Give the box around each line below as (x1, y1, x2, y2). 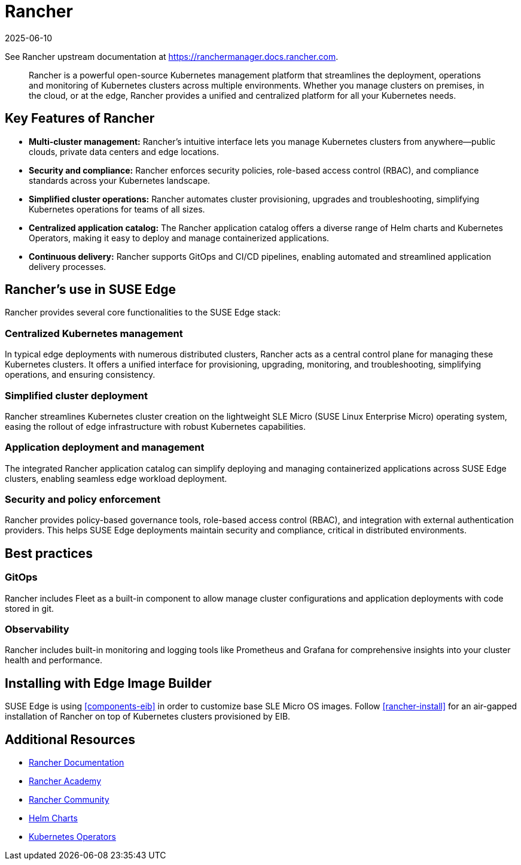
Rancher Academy (29, 776, 102, 787)
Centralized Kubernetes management (5, 327, 183, 339)
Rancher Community (29, 794, 109, 805)
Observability (5, 623, 69, 636)
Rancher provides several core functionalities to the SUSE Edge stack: (5, 307, 281, 318)
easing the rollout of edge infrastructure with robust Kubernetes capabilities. (5, 421, 306, 432)
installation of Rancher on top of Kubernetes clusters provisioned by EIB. (5, 711, 291, 722)
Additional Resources (5, 732, 135, 747)
